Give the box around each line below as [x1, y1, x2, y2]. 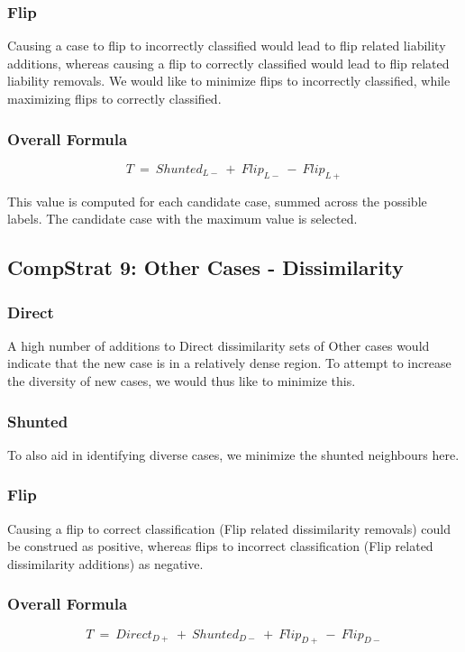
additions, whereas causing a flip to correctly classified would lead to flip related [7, 53, 450, 72]
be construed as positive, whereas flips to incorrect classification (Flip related [7, 537, 433, 556]
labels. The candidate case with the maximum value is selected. [7, 209, 358, 228]
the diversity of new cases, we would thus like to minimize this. [7, 371, 356, 390]
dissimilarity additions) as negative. [7, 554, 204, 573]
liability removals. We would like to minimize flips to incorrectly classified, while [7, 71, 451, 90]
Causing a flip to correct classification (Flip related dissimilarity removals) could [7, 519, 451, 537]
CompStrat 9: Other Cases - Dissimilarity [7, 253, 404, 281]
